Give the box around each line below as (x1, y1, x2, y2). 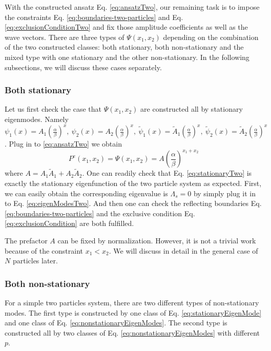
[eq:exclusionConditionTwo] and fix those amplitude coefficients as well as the (5, 22, 248, 32)
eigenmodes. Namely (5, 113, 69, 124)
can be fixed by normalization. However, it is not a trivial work (57, 235, 256, 245)
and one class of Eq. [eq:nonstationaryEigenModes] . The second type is (5, 317, 227, 328)
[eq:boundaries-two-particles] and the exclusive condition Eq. (5, 208, 195, 218)
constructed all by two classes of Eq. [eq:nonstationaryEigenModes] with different (5, 327, 260, 338)
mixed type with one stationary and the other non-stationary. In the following (5, 51, 249, 62)
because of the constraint (5, 245, 84, 256)
